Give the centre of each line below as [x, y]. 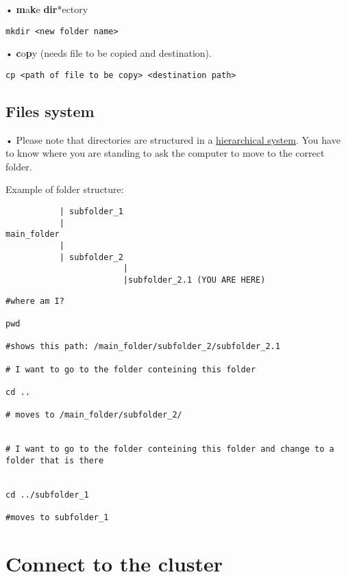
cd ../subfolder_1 [47, 495]
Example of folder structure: [65, 189]
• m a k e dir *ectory [47, 9]
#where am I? [35, 301]
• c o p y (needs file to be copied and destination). [109, 53]
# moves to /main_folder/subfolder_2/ [94, 415]
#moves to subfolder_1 [57, 518]
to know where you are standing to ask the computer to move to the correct [165, 153]
